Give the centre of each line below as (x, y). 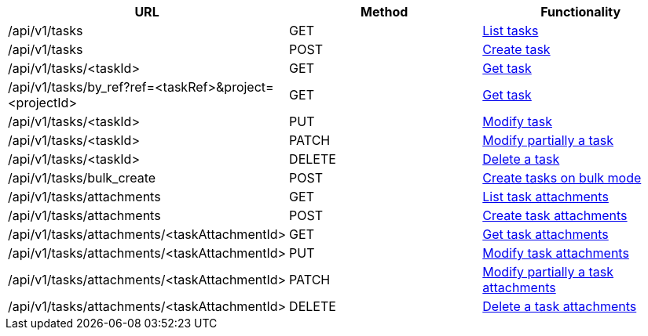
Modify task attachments (556, 253)
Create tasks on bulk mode (562, 178)
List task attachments (545, 197)
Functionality (581, 12)
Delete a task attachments (560, 306)
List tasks (511, 31)
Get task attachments (545, 234)
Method (384, 12)
